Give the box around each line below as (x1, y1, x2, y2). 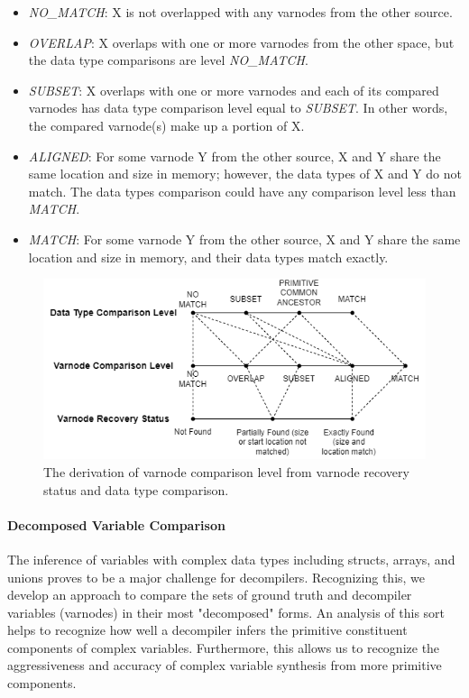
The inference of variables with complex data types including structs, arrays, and (7, 549, 455, 568)
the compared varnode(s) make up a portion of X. (28, 115, 305, 134)
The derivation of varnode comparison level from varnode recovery (43, 462, 409, 481)
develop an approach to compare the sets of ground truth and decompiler (7, 585, 412, 604)
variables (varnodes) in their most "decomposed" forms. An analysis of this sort (7, 602, 446, 621)
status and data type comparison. (43, 480, 229, 499)
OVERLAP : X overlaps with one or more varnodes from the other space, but (28, 32, 455, 51)
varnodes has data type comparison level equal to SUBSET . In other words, (28, 98, 448, 117)
